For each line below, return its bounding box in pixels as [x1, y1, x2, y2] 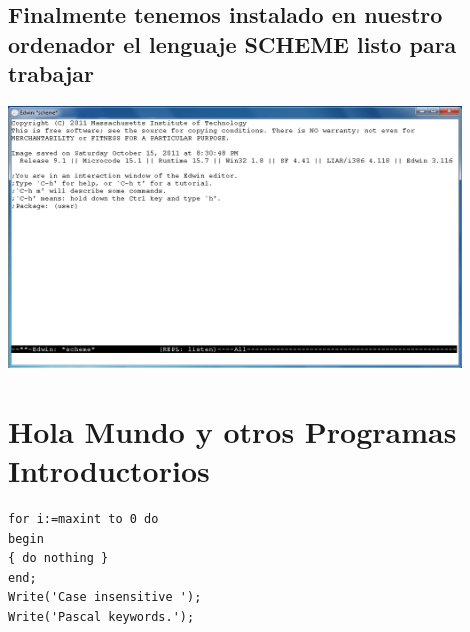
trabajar [8, 58, 94, 89]
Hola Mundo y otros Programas [8, 410, 457, 451]
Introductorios [8, 450, 210, 491]
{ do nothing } [8, 551, 109, 566]
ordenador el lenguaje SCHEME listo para [8, 28, 457, 59]
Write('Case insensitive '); [8, 590, 202, 605]
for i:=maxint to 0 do [8, 512, 159, 527]
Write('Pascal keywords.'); [8, 610, 195, 625]
